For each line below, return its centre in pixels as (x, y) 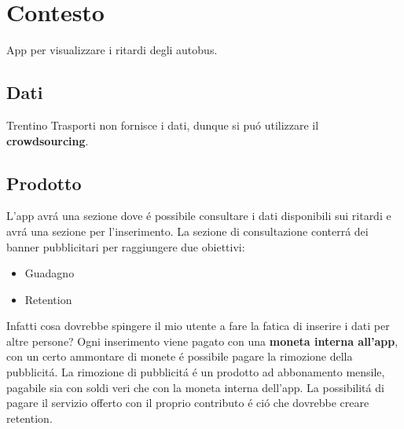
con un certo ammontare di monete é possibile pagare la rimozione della (180, 356)
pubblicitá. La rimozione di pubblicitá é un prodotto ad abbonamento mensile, (196, 372)
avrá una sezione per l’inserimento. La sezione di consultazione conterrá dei (187, 231)
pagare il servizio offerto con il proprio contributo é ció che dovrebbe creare (188, 403)
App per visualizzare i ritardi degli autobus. (112, 50)
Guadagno (50, 273)
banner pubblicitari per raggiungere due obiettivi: (126, 246)
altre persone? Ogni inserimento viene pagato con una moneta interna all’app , (202, 341)
